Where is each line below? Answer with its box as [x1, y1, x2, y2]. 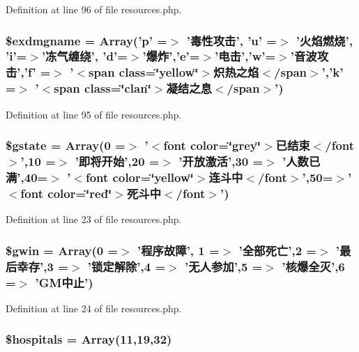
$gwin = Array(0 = [6, 241, 119, 259]
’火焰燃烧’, [296, 31, 353, 49]
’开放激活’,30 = [178, 153, 263, 170]
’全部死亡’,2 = [238, 241, 316, 259]
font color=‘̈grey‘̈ [163, 137, 261, 154]
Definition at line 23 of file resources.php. [6, 212, 182, 227]
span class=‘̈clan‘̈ [54, 79, 151, 97]
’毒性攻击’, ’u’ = [186, 31, 277, 49]
